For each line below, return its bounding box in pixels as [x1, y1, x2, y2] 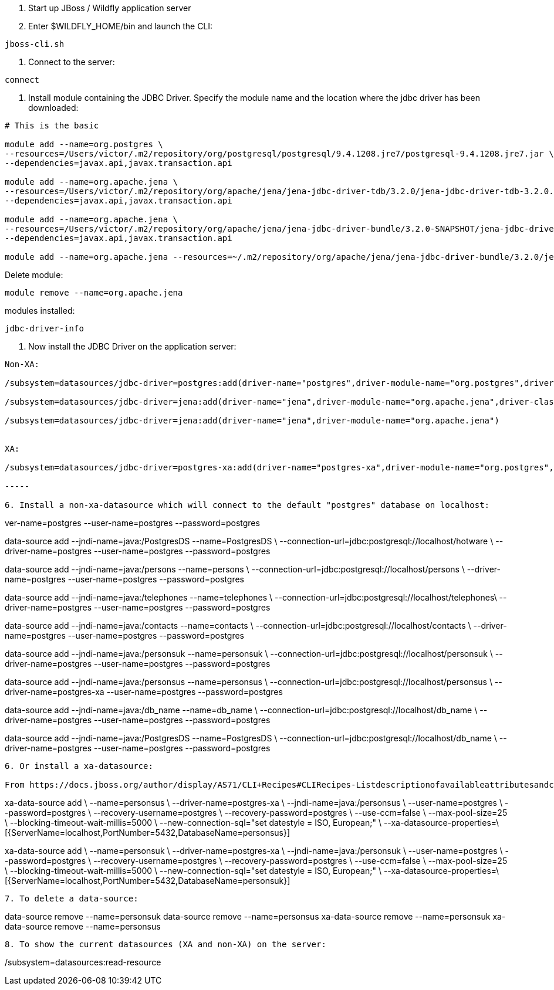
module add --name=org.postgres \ [5, 140, 163, 149]
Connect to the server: [28, 57, 115, 67]
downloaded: [28, 103, 79, 113]
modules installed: [5, 306, 75, 316]
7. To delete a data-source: [5, 894, 138, 903]
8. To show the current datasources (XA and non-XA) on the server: [5, 940, 326, 949]
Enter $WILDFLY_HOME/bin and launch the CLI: [28, 21, 213, 31]
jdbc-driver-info [5, 324, 84, 333]
